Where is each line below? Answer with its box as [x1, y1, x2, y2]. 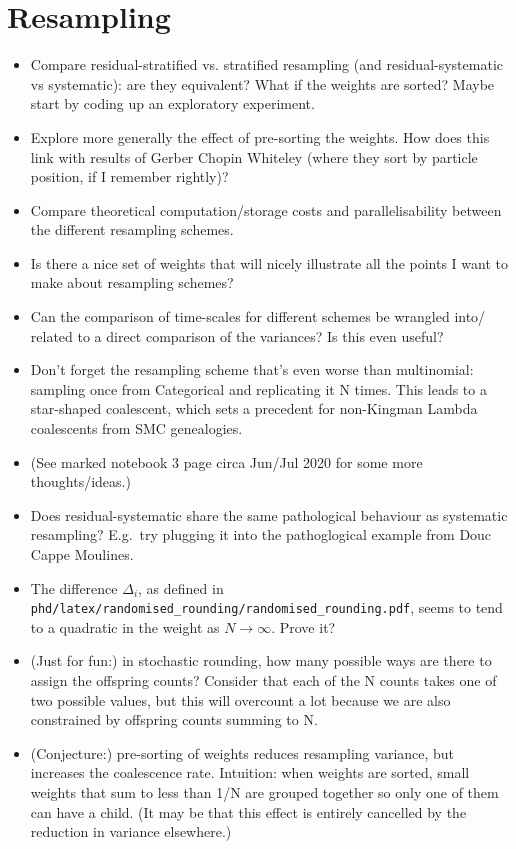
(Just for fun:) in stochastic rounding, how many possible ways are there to [30, 650, 492, 671]
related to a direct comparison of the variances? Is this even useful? [30, 325, 444, 346]
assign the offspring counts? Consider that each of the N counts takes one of [30, 670, 497, 691]
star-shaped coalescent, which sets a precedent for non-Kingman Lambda [30, 398, 478, 419]
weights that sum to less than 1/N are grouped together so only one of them [30, 782, 499, 802]
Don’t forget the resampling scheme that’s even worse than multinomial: [30, 359, 474, 380]
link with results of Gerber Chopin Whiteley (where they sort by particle [30, 146, 478, 167]
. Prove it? [271, 616, 336, 637]
